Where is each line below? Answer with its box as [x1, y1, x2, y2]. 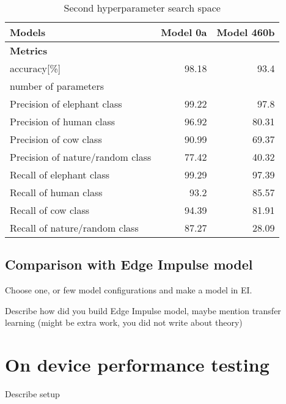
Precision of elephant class [10, 97, 122, 111]
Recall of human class [10, 185, 103, 199]
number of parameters [10, 79, 105, 93]
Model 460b [216, 25, 275, 39]
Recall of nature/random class [10, 221, 139, 235]
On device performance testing [5, 352, 269, 377]
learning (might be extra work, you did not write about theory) [5, 316, 243, 329]
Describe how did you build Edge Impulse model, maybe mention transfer [5, 304, 281, 317]
